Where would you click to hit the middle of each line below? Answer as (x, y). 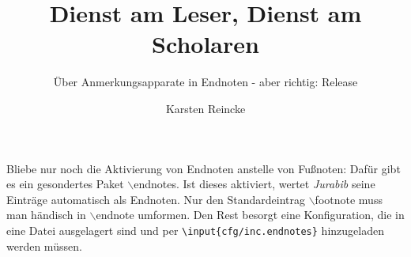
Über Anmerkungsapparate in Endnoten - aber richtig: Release (205, 82)
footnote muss (349, 199)
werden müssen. (44, 246)
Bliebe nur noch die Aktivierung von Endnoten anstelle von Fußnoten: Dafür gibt (204, 168)
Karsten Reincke (205, 108)
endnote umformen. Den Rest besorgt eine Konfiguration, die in (250, 215)
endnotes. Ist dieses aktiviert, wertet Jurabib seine (255, 184)
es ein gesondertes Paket (65, 184)
